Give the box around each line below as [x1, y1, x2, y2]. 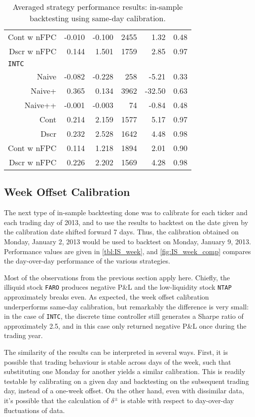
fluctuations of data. [4, 405, 65, 415]
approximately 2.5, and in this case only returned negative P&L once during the [4, 320, 247, 331]
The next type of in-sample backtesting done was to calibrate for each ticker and [4, 207, 248, 218]
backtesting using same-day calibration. [30, 12, 166, 24]
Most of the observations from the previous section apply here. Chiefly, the [4, 272, 230, 282]
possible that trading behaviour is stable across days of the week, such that [4, 356, 231, 367]
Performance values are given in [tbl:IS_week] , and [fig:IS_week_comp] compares [4, 246, 251, 256]
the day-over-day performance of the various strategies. [4, 256, 170, 266]
